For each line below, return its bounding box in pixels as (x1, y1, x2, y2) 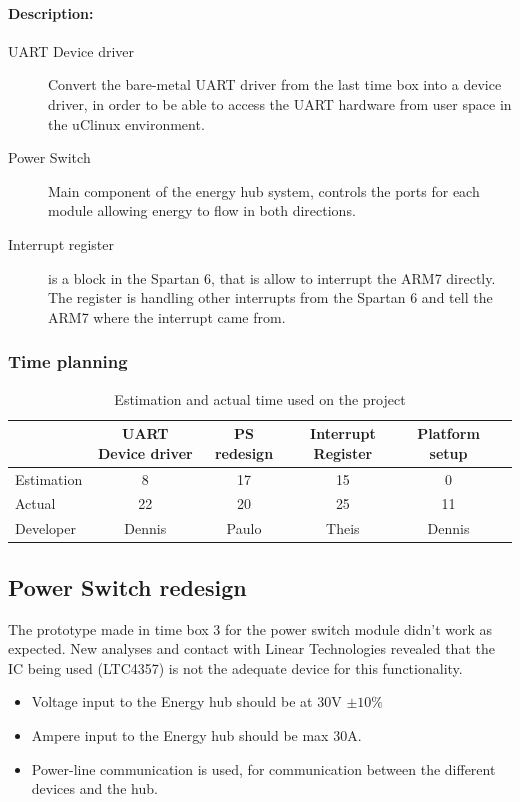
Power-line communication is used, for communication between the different (31, 758, 496, 779)
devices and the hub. (31, 778, 158, 799)
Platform (417, 423, 480, 444)
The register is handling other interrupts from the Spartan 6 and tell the (48, 287, 493, 308)
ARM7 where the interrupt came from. (48, 306, 286, 327)
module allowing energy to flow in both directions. (48, 200, 356, 221)
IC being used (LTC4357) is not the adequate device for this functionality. (8, 657, 463, 678)
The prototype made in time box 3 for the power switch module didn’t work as (8, 618, 493, 639)
